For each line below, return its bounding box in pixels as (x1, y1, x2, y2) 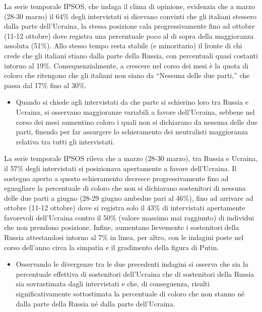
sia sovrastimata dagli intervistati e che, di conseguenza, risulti (16, 278, 210, 289)
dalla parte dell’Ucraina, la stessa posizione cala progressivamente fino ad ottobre (4, 21, 255, 31)
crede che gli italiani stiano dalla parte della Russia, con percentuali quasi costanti (4, 50, 258, 60)
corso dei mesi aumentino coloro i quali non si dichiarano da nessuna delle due (16, 116, 258, 127)
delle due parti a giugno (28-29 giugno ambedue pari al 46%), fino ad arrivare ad (4, 192, 253, 203)
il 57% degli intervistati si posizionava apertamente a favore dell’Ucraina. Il (4, 163, 237, 173)
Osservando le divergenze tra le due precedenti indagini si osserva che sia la (16, 259, 248, 269)
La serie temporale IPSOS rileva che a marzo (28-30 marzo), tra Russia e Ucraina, (4, 153, 258, 164)
